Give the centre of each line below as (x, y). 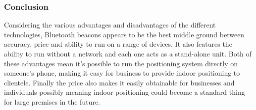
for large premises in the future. (52, 101)
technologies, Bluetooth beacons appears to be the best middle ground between (124, 34)
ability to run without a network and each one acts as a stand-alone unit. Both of (128, 54)
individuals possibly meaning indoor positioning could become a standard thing (125, 92)
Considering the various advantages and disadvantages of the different (110, 25)
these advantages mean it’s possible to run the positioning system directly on (121, 63)
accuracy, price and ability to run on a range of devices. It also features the (118, 44)
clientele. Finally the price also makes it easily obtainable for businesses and (119, 82)
